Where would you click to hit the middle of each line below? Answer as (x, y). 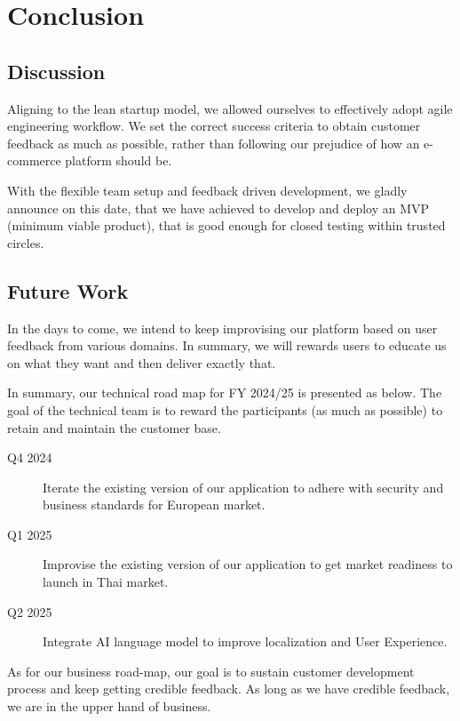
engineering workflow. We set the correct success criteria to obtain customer (214, 126)
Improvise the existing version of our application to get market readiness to (248, 564)
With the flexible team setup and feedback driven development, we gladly (207, 190)
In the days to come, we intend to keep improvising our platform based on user (222, 328)
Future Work (68, 290)
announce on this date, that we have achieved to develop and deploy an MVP (218, 208)
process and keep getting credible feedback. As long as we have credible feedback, (229, 689)
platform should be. (119, 160)
